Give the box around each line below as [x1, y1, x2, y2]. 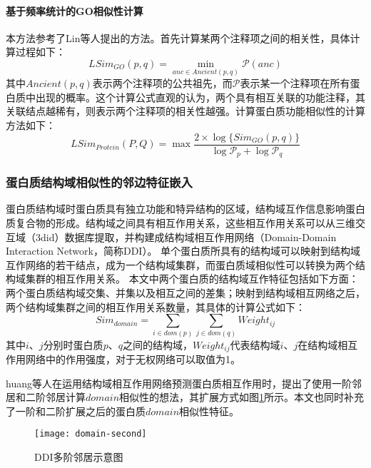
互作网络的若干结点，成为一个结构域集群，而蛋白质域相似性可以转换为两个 [6, 257, 355, 272]
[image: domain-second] [34, 429, 147, 439]
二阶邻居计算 [25, 390, 86, 405]
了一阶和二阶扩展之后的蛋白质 [6, 403, 146, 418]
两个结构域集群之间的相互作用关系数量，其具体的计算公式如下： [6, 299, 305, 314]
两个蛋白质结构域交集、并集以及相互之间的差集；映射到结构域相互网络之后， [6, 285, 365, 300]
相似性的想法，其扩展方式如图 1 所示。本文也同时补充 [119, 390, 365, 405]
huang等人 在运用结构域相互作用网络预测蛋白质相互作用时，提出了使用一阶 [6, 375, 352, 390]
